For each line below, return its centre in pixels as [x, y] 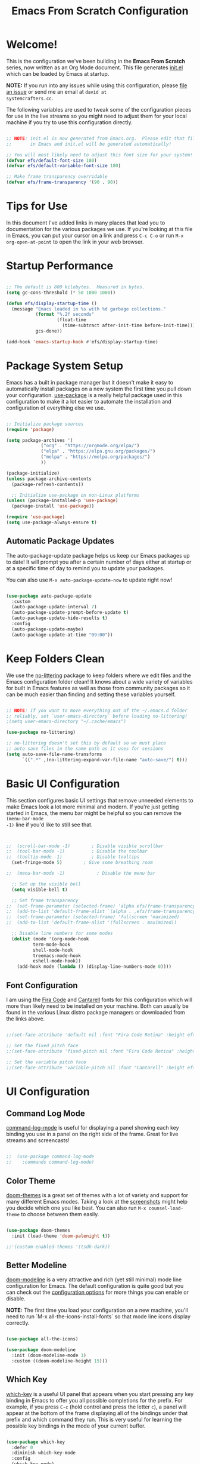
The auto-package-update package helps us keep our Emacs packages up [98, 555]
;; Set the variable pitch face [46, 1062]
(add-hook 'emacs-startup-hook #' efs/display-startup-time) [82, 342]
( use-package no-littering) [41, 733]
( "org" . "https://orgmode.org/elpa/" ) [90, 446]
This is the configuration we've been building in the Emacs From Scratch [96, 61]
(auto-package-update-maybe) [48, 629]
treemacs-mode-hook [57, 956]
